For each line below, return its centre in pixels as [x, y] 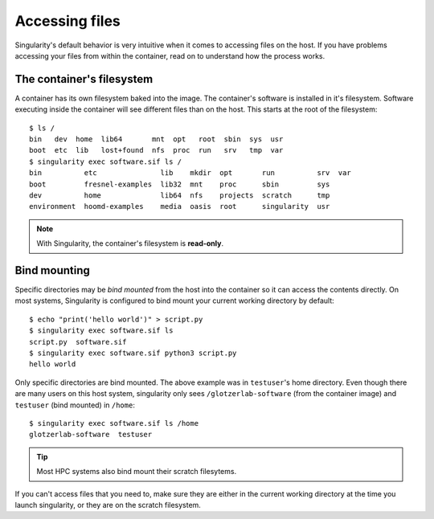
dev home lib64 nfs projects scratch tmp [180, 195]
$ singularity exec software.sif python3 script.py [133, 353]
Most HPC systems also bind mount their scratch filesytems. [137, 472]
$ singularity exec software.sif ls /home [114, 423]
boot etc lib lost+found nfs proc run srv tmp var [156, 150]
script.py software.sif [78, 342]
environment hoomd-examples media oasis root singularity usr [180, 206]
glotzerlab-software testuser [91, 435]
